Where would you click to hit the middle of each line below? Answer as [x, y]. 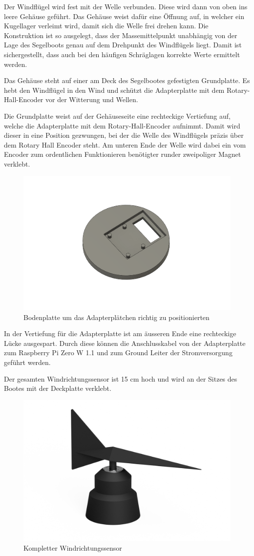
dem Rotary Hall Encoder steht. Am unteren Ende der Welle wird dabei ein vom [125, 144]
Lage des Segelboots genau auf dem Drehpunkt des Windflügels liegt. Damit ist [123, 45]
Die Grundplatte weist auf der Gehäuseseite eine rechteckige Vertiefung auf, [117, 116]
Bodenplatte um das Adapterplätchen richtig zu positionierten [116, 317]
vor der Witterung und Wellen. [92, 99]
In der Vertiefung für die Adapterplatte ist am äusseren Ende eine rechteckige [120, 333]
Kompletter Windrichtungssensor [73, 547]
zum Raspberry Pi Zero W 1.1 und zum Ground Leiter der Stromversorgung [118, 353]
